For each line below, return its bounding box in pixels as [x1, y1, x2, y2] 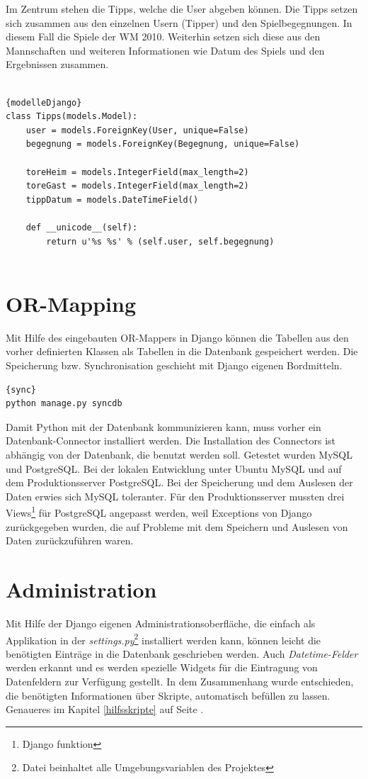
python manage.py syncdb [6, 398, 122, 409]
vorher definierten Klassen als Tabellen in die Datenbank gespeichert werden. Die [6, 344, 358, 359]
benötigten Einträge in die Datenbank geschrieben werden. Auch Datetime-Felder [6, 646, 358, 661]
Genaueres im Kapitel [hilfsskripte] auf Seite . [6, 702, 204, 717]
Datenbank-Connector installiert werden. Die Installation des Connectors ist [6, 433, 336, 448]
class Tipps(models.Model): [6, 111, 138, 122]
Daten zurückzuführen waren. [6, 533, 134, 548]
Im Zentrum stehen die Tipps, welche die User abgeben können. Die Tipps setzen [6, 1, 358, 16]
